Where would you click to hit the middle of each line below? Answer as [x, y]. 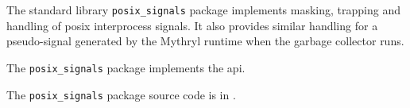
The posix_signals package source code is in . [121, 94]
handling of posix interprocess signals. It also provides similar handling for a [192, 25]
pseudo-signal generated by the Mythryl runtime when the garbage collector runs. [205, 41]
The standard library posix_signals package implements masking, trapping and [204, 10]
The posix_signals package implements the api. [126, 67]
